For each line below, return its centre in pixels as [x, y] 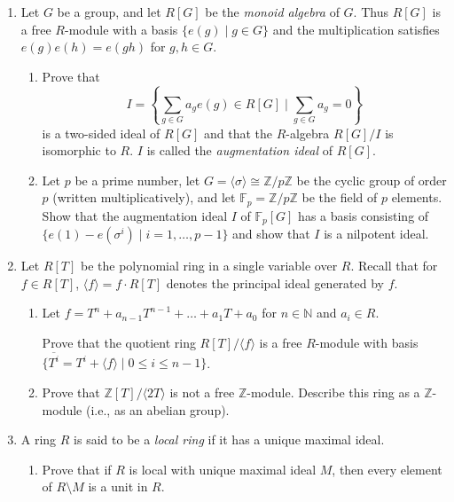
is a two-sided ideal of [101, 133]
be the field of [340, 197]
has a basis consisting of [364, 215]
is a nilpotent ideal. [376, 234]
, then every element [387, 469]
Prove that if [77, 469]
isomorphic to [79, 150]
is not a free [202, 392]
